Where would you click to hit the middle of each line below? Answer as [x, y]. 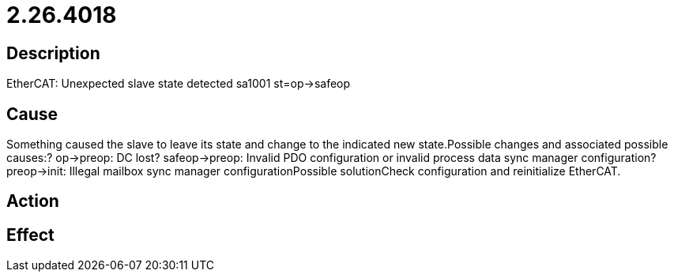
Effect [30, 235]
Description [53, 53]
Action [33, 201]
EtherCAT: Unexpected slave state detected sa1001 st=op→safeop [179, 84]
